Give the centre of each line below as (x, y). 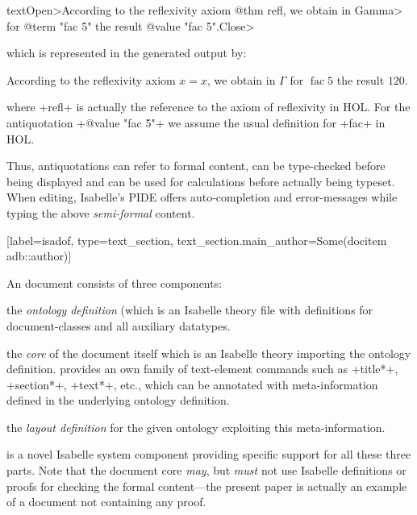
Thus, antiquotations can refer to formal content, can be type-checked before (196, 166)
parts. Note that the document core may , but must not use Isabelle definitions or (206, 470)
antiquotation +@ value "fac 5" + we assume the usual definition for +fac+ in (196, 122)
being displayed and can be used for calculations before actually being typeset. (201, 181)
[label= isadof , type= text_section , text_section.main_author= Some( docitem (197, 240)
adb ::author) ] (39, 256)
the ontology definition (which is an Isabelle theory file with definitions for (190, 310)
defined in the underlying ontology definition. (118, 400)
